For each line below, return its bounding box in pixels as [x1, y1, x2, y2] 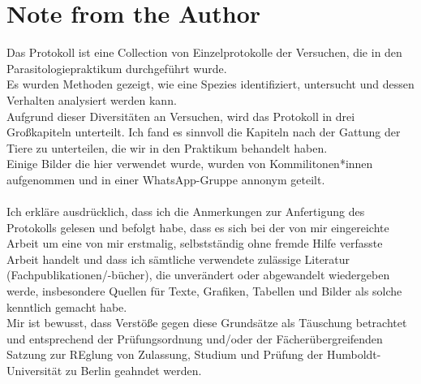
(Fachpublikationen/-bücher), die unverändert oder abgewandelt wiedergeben [6, 266, 390, 283]
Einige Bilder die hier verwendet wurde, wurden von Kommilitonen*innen [6, 155, 373, 172]
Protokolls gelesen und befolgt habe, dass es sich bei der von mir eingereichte [6, 218, 389, 235]
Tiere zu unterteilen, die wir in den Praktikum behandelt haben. [6, 139, 328, 156]
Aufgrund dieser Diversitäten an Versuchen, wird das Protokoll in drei [6, 107, 355, 124]
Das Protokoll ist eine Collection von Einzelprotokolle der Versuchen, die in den [6, 44, 402, 61]
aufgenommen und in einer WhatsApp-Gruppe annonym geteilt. [6, 170, 325, 188]
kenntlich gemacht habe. [6, 298, 127, 315]
